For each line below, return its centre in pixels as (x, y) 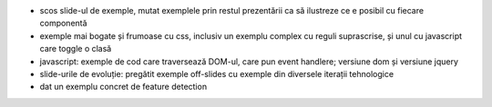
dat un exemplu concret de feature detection (123, 87)
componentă (63, 24)
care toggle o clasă (76, 49)
